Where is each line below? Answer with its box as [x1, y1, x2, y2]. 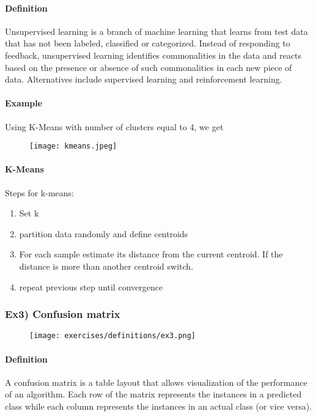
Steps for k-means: [5, 186, 74, 199]
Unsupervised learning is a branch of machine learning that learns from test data [5, 24, 308, 37]
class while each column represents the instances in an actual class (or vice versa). [5, 400, 312, 413]
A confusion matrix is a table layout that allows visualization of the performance [5, 375, 307, 388]
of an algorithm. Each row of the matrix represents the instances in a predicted [5, 388, 302, 400]
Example [5, 97, 43, 109]
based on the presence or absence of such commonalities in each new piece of [5, 61, 292, 73]
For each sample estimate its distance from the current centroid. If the [19, 248, 283, 260]
